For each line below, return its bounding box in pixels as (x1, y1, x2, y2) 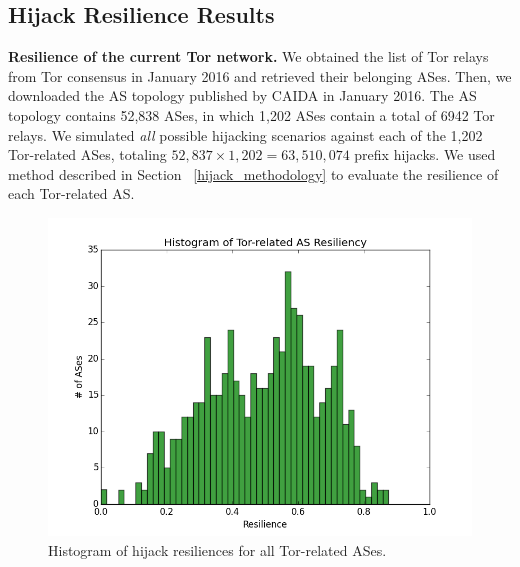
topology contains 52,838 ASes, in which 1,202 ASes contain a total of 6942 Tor (8, 104, 495, 125)
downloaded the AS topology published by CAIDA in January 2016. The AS (8, 85, 477, 106)
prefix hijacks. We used (354, 144, 496, 165)
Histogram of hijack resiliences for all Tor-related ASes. (48, 539, 387, 560)
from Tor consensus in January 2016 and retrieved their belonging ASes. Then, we (8, 65, 512, 86)
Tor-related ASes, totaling (8, 144, 167, 165)
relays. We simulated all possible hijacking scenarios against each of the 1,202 (8, 124, 483, 145)
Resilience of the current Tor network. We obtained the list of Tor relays (8, 46, 489, 67)
